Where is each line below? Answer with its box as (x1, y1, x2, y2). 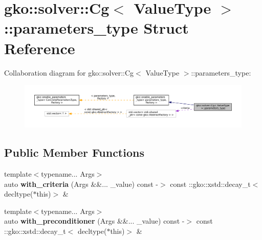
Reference (4, 37, 75, 58)
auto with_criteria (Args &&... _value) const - (4, 178, 158, 189)
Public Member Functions (4, 145, 144, 160)
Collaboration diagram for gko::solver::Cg (4, 67, 134, 78)
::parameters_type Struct (4, 17, 189, 38)
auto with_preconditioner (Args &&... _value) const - (4, 215, 185, 226)
